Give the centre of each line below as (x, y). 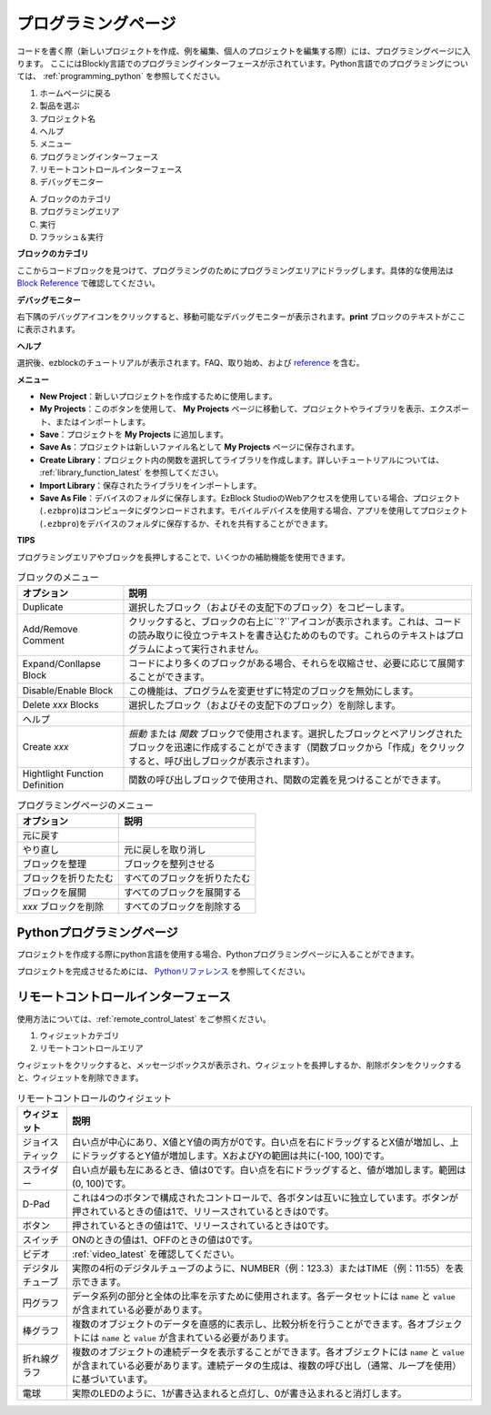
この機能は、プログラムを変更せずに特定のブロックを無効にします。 (274, 692)
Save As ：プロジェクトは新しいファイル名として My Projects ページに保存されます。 (199, 447)
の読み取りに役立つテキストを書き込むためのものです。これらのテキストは (287, 635)
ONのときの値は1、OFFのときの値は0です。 (165, 1239)
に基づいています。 (112, 1379)
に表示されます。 (49, 329)
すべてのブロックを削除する (183, 906)
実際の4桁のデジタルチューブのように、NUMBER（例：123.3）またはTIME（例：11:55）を (263, 1268)
